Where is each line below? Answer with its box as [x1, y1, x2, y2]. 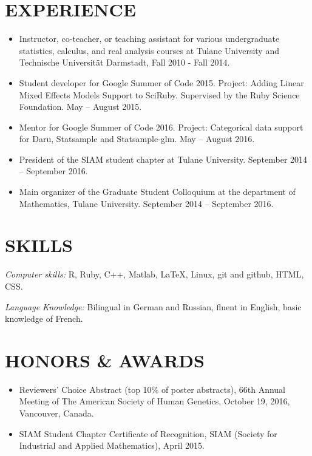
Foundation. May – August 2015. [19, 100, 142, 113]
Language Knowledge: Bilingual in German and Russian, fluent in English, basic [5, 300, 302, 313]
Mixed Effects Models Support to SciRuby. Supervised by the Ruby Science [19, 88, 300, 101]
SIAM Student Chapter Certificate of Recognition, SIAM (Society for [19, 427, 277, 440]
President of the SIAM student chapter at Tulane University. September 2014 [19, 152, 308, 165]
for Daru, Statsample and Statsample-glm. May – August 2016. [19, 132, 255, 145]
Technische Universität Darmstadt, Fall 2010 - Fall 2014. [19, 56, 230, 69]
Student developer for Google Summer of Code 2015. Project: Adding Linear [19, 76, 304, 89]
